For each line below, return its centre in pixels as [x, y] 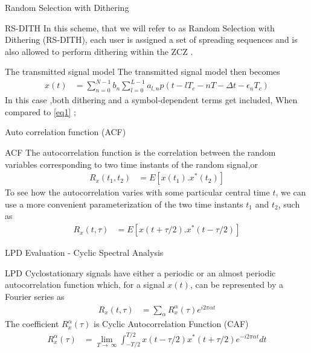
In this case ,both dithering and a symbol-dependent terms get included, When [151, 100]
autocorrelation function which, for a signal [85, 285]
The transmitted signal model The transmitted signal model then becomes [143, 72]
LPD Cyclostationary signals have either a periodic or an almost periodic [140, 272]
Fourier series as [35, 296]
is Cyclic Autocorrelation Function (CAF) [171, 324]
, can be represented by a [237, 285]
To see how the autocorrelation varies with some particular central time [137, 192]
